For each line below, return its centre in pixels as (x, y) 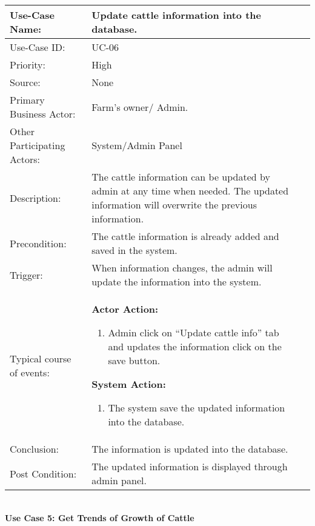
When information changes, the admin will (182, 268)
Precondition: (38, 243)
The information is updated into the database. (190, 449)
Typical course (41, 358)
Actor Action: (125, 309)
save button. (134, 360)
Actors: (25, 159)
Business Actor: (43, 114)
